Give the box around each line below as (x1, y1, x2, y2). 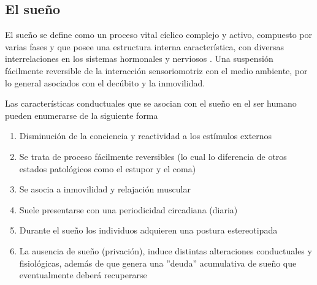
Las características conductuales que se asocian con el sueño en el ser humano (5, 97, 297, 110)
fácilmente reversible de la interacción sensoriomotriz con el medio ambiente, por (5, 64, 308, 77)
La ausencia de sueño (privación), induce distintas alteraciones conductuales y (19, 244, 312, 257)
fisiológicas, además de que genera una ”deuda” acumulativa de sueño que (19, 256, 297, 269)
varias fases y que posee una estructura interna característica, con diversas (5, 40, 285, 53)
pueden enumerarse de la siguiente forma (5, 108, 158, 121)
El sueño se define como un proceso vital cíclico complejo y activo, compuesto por (5, 28, 313, 41)
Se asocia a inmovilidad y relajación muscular (19, 183, 191, 196)
